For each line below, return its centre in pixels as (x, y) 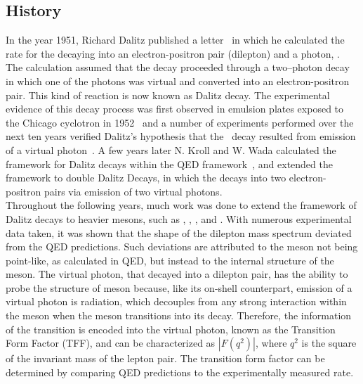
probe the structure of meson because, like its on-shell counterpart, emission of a (179, 287)
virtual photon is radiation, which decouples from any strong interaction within (176, 301)
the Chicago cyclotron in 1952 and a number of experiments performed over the (180, 122)
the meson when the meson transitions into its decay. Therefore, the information (179, 315)
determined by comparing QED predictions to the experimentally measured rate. (180, 372)
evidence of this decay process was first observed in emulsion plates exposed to (175, 109)
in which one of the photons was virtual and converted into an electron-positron (178, 81)
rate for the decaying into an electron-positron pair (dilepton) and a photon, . (173, 53)
